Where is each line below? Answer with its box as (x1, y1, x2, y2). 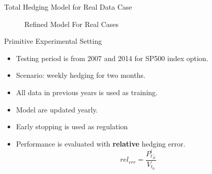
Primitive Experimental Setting (4, 36, 102, 46)
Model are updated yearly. (16, 104, 98, 114)
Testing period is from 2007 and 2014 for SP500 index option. (16, 52, 208, 63)
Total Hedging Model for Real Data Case (4, 2, 132, 12)
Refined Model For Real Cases (24, 18, 119, 29)
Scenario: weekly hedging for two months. (16, 70, 145, 80)
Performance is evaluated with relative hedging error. (16, 138, 186, 149)
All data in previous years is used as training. (16, 86, 158, 97)
